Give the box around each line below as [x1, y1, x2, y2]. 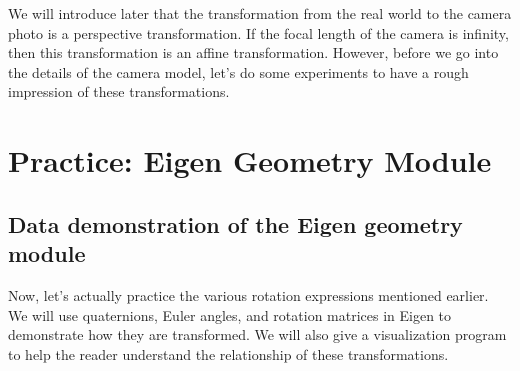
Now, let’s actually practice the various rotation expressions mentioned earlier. [8, 284, 489, 305]
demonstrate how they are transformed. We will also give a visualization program [8, 324, 507, 345]
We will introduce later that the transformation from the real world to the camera [8, 3, 512, 23]
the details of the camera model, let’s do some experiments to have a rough [8, 61, 469, 82]
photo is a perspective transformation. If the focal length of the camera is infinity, [8, 22, 509, 43]
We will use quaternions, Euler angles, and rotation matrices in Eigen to [8, 304, 452, 325]
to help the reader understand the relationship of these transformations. [8, 343, 449, 364]
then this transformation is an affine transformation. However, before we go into [8, 42, 499, 63]
